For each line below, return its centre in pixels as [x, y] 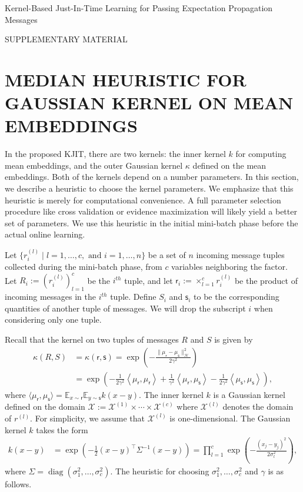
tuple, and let [149, 280]
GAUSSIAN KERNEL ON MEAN [149, 103]
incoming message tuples [240, 254]
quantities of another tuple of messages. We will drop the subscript [125, 308]
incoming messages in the [50, 297]
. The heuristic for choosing [160, 471]
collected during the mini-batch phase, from [84, 267]
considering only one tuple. [53, 319]
